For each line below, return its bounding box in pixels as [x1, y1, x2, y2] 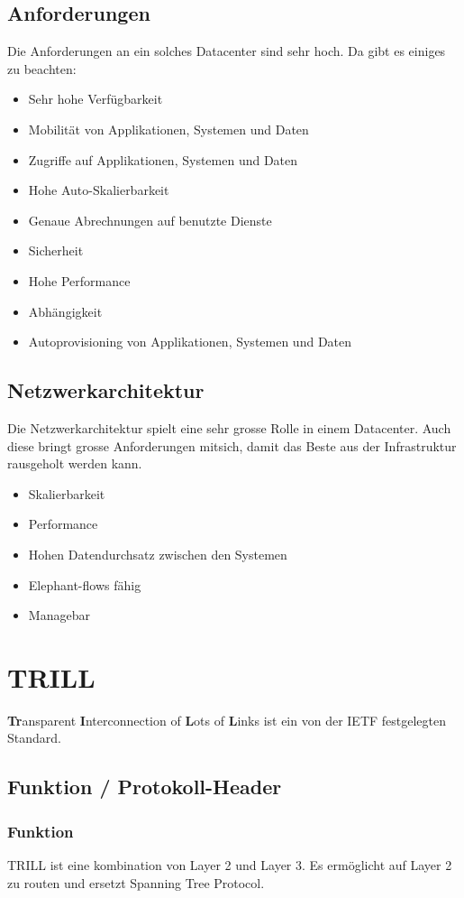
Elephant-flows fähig [28, 575, 141, 594]
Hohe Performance [28, 271, 131, 290]
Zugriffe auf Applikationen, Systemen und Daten [28, 150, 298, 169]
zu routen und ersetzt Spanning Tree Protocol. [7, 873, 265, 892]
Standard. [7, 728, 61, 747]
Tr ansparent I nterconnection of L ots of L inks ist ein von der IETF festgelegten [7, 710, 447, 729]
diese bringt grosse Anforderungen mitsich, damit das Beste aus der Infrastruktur [7, 436, 457, 455]
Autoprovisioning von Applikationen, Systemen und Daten [28, 332, 352, 351]
